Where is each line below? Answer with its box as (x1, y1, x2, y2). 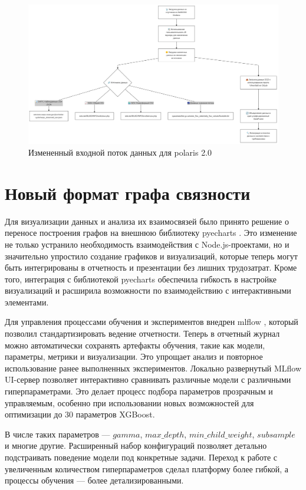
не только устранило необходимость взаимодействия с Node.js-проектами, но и (5, 238, 289, 250)
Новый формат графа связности (5, 180, 251, 205)
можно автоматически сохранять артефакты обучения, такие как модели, (5, 338, 265, 351)
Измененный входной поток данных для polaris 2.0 (28, 146, 212, 159)
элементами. (5, 295, 49, 308)
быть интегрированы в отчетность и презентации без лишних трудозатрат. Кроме (5, 261, 297, 274)
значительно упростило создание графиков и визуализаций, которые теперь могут (5, 249, 298, 262)
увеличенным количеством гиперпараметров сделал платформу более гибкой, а (5, 462, 289, 475)
